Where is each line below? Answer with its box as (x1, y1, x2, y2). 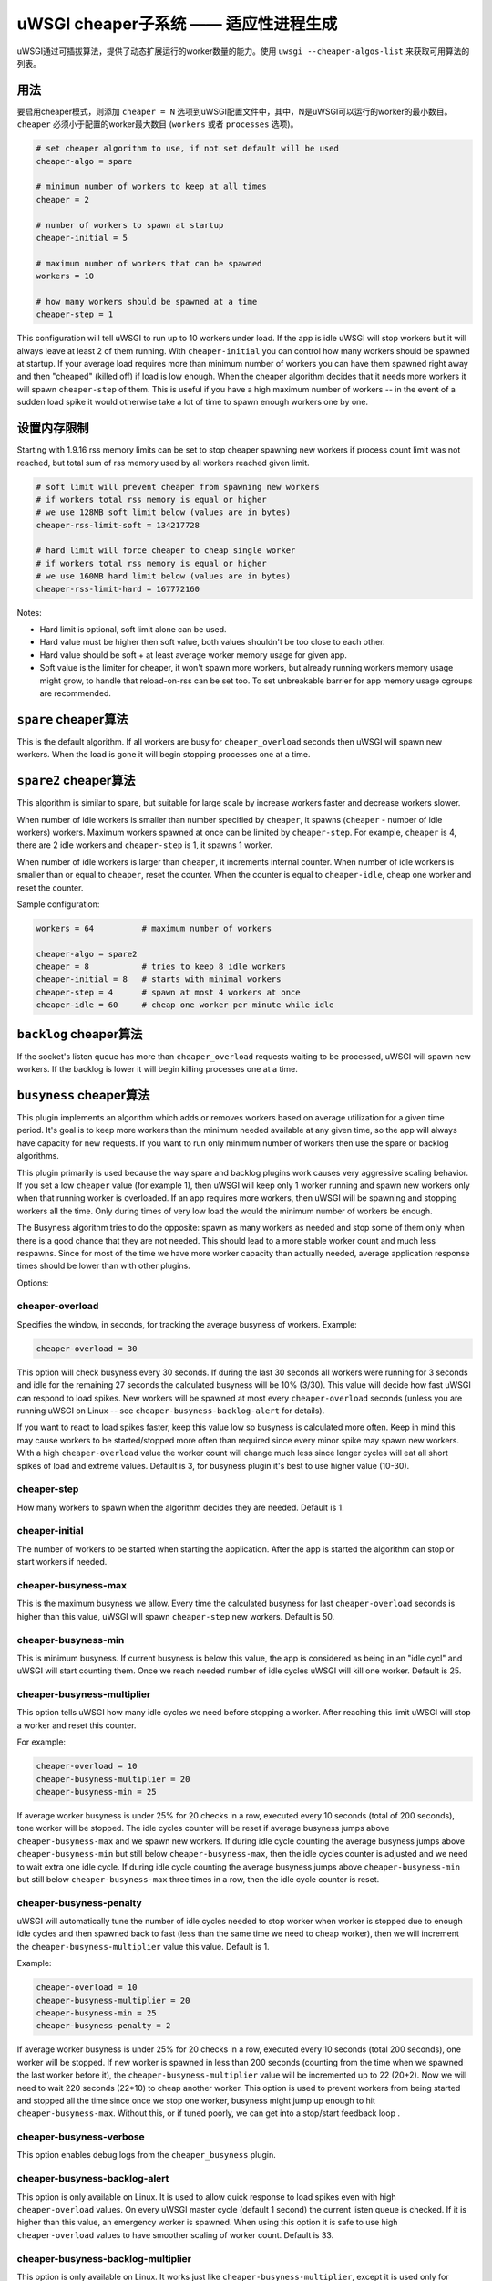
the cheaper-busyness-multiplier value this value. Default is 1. (16, 1941, 270, 1952)
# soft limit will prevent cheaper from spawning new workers (36, 482, 320, 492)
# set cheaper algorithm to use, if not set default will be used (36, 143, 339, 154)
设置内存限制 (16, 421, 89, 436)
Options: (16, 1277, 49, 1288)
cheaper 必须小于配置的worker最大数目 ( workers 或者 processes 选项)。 (16, 119, 299, 130)
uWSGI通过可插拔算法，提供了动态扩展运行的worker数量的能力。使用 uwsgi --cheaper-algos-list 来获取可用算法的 (16, 46, 470, 57)
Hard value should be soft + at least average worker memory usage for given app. (39, 649, 348, 661)
